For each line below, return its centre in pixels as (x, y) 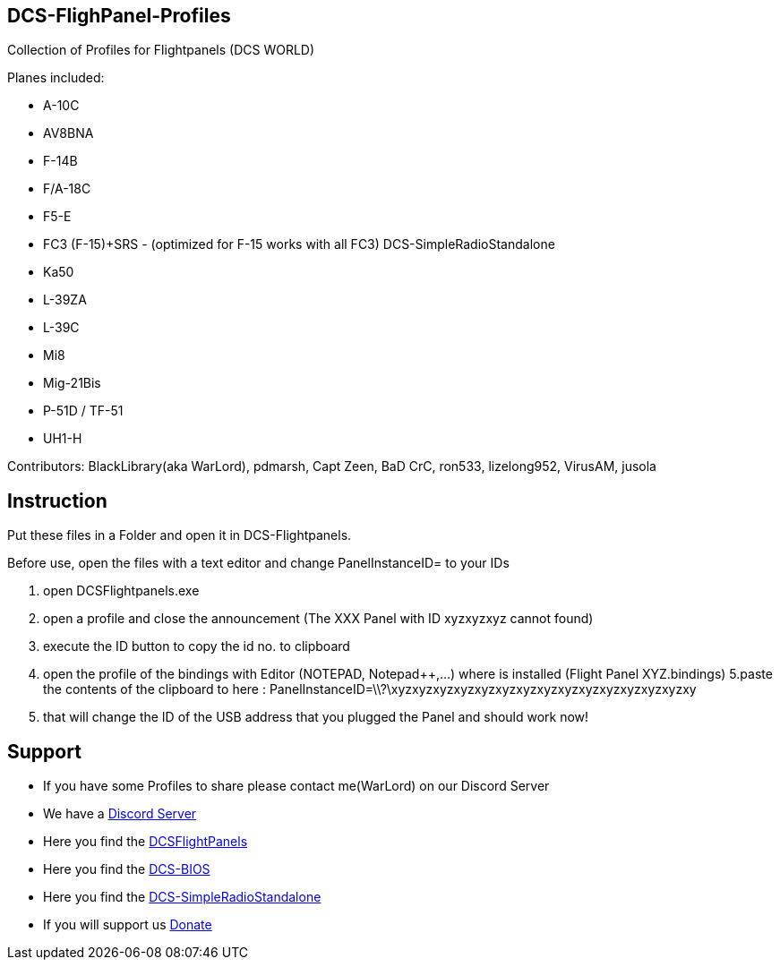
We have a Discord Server (120, 814)
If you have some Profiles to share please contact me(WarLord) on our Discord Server (296, 786)
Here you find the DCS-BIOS (127, 869)
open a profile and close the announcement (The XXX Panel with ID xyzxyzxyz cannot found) (318, 619)
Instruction (57, 501)
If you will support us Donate (128, 925)
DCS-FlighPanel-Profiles (119, 16)
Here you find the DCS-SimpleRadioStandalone (182, 897)
